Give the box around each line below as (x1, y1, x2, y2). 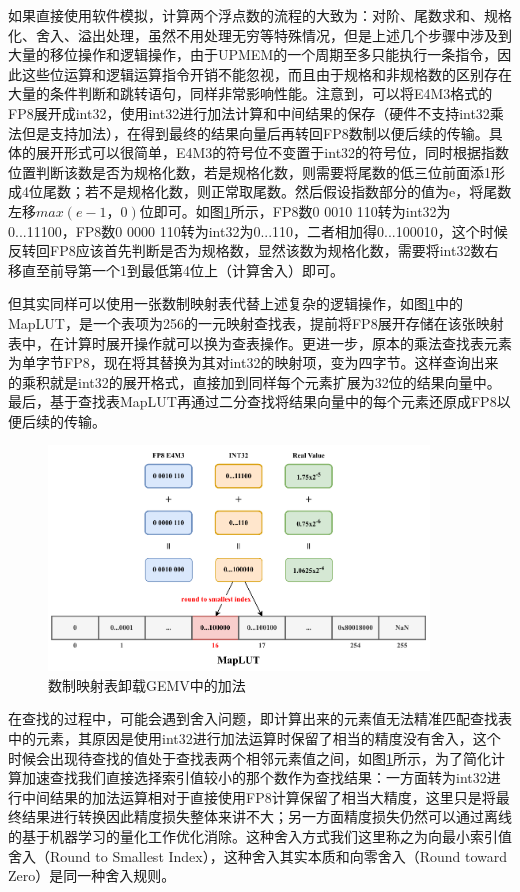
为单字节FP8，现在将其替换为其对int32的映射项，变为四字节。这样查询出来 (8, 352, 499, 373)
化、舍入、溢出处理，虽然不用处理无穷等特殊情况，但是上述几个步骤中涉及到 (8, 24, 512, 45)
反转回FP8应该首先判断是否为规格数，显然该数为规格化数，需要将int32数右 (8, 240, 499, 261)
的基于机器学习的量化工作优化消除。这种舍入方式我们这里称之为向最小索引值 (8, 826, 512, 846)
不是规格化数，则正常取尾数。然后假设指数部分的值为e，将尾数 (98, 181, 512, 202)
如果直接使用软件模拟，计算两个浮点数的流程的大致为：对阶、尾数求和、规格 (8, 5, 512, 25)
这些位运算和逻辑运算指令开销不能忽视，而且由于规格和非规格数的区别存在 (21, 63, 512, 84)
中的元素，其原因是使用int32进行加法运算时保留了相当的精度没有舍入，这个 (8, 728, 501, 749)
